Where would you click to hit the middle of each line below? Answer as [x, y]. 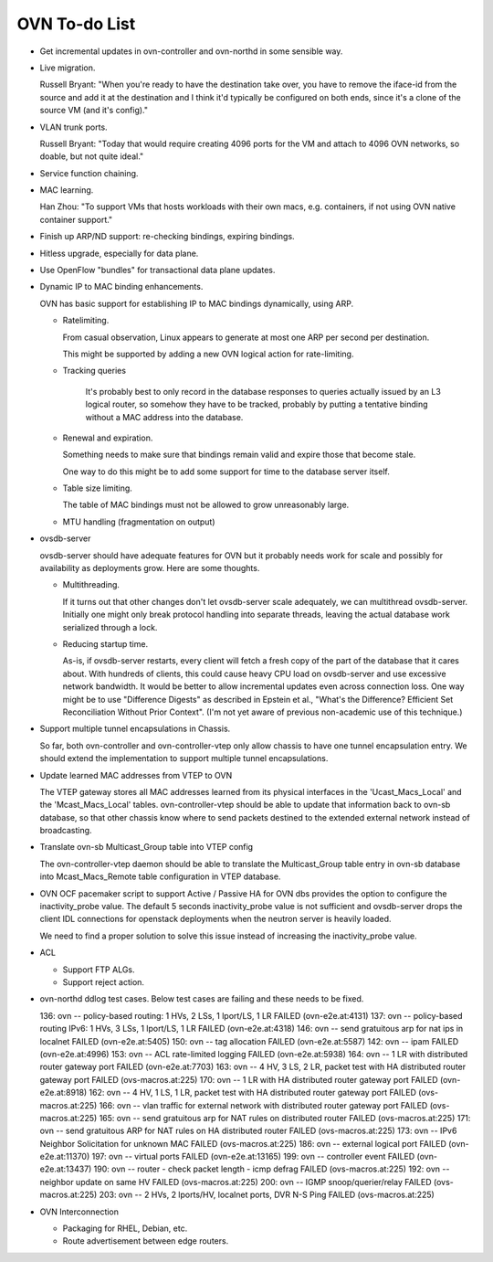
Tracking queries [94, 371]
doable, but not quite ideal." [92, 156]
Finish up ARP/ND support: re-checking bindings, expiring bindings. [168, 237]
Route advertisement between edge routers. [146, 1241]
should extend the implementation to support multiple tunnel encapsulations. [184, 758]
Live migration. [68, 68]
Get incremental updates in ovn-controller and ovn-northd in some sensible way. [191, 51]
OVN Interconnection [79, 1212]
